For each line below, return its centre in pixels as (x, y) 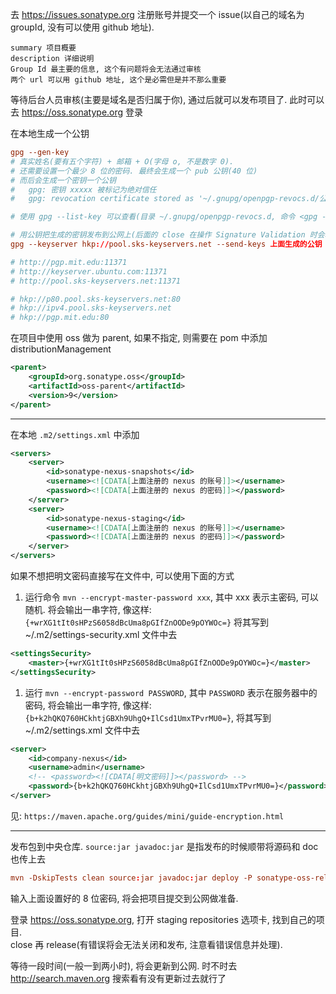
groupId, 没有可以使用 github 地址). (82, 27)
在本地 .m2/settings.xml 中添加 (75, 434)
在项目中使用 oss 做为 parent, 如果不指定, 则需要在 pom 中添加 (139, 338)
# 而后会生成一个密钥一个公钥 (63, 180)
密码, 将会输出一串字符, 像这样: (88, 705)
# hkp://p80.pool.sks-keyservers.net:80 (96, 299)
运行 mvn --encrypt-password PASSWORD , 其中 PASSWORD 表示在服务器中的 (171, 692)
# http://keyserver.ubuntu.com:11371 (89, 271)
